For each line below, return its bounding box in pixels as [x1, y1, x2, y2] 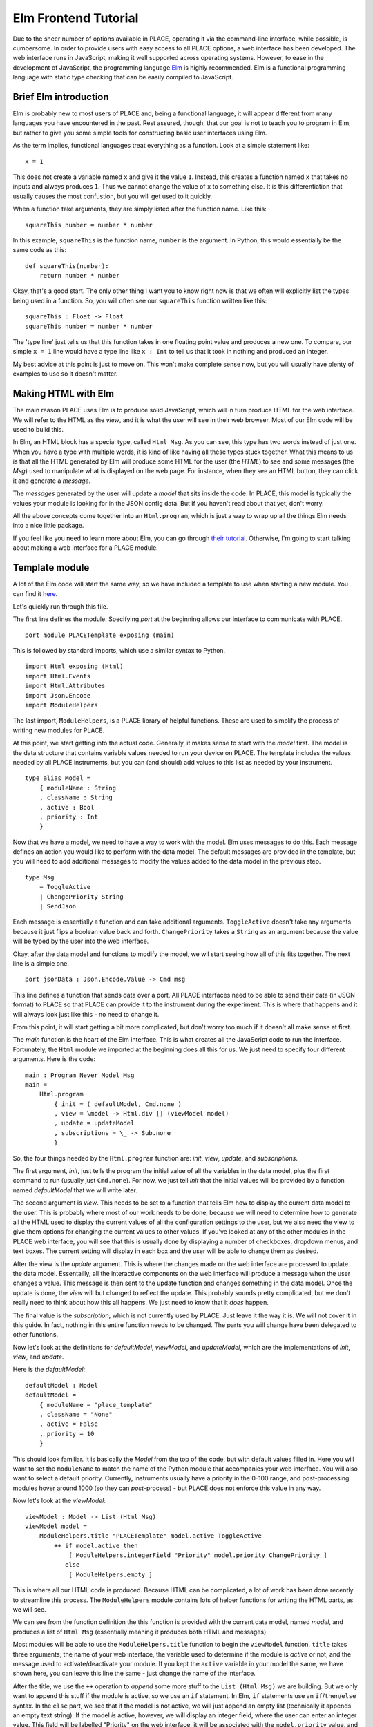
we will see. [12, 1605, 46, 1614]
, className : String [39, 794, 113, 801]
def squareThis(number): [25, 262, 109, 269]
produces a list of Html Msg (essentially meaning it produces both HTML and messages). [12, 1628, 269, 1636]
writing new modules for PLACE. [12, 726, 105, 734]
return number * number [39, 271, 120, 280]
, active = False [39, 1420, 98, 1428]
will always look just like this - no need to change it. [12, 1010, 160, 1018]
